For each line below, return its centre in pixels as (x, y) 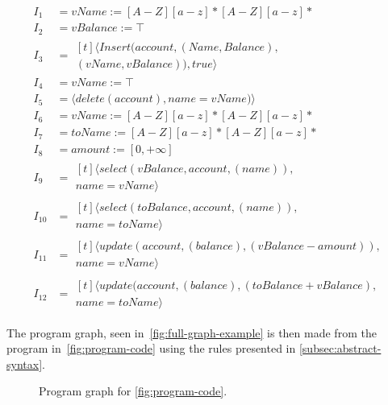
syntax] (25, 364)
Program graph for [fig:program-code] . (133, 391)
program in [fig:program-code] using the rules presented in (151, 348)
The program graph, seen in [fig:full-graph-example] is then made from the (192, 332)
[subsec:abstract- (340, 348)
